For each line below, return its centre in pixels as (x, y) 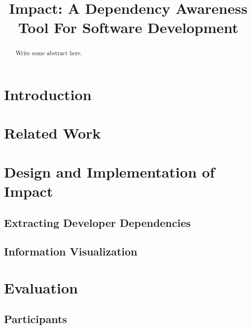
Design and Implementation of (109, 171)
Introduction (48, 94)
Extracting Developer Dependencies (97, 222)
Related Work (53, 133)
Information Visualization (71, 251)
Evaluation (41, 287)
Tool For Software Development (128, 27)
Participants (36, 319)
